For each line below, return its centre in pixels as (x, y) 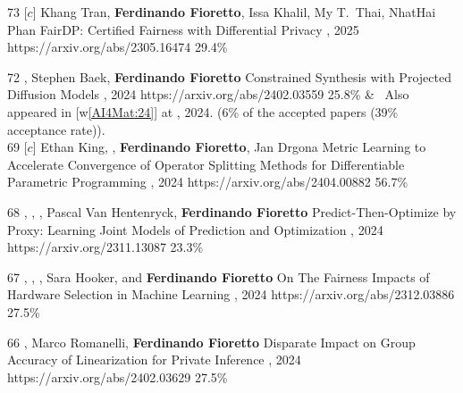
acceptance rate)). (56, 129)
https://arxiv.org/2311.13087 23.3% (105, 247)
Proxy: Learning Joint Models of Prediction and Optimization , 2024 (195, 229)
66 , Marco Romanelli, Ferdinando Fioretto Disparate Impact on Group (211, 342)
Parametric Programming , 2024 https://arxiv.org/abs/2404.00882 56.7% (208, 182)
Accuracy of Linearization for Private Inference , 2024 (154, 360)
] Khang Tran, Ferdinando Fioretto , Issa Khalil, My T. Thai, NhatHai (234, 12)
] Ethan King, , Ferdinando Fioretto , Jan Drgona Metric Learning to (229, 147)
